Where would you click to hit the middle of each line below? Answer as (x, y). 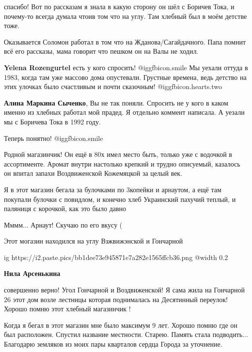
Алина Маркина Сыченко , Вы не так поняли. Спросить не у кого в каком (116, 102)
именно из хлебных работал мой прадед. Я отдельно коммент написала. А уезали (124, 112)
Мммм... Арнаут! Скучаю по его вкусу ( (63, 224)
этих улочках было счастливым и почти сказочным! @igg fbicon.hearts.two (113, 86)
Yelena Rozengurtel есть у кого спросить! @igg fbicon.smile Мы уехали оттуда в (126, 67)
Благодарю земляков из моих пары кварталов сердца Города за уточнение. (113, 344)
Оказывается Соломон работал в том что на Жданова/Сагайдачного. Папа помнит (125, 41)
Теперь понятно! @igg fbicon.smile (54, 138)
